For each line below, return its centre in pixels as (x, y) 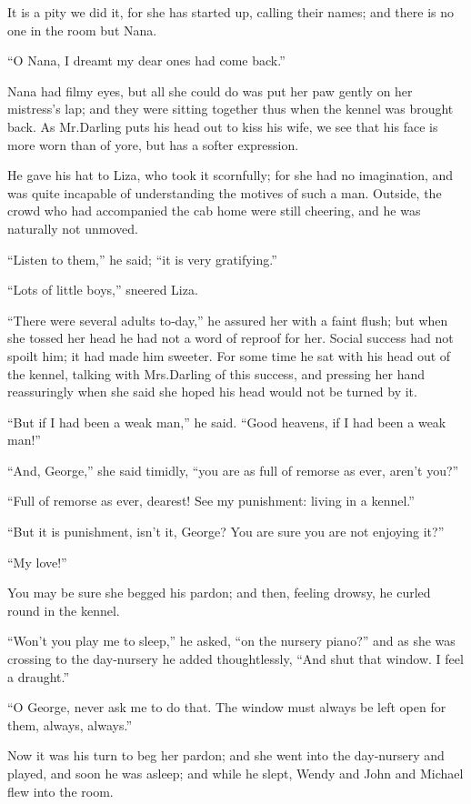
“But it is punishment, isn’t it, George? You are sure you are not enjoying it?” (226, 532)
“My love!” (37, 562)
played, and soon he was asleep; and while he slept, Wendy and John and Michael (235, 773)
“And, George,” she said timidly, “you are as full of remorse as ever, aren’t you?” (233, 470)
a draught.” (39, 676)
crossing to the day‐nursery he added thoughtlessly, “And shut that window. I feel (235, 659)
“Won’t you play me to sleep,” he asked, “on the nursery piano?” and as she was (231, 641)
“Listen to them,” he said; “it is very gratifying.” (142, 259)
